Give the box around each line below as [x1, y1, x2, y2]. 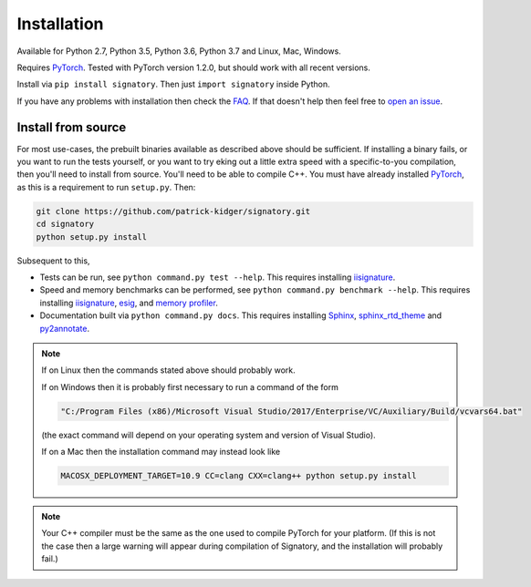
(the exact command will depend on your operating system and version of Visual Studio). [41, 429, 376, 440]
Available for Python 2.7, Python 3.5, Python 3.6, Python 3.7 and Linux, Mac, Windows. [16, 46, 341, 57]
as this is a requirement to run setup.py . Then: [16, 181, 196, 192]
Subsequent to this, [16, 255, 90, 266]
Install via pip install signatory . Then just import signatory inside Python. [16, 78, 330, 90]
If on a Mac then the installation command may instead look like [41, 447, 281, 458]
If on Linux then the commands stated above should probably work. [41, 365, 296, 376]
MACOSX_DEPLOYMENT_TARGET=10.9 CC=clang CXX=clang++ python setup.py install [60, 470, 417, 481]
